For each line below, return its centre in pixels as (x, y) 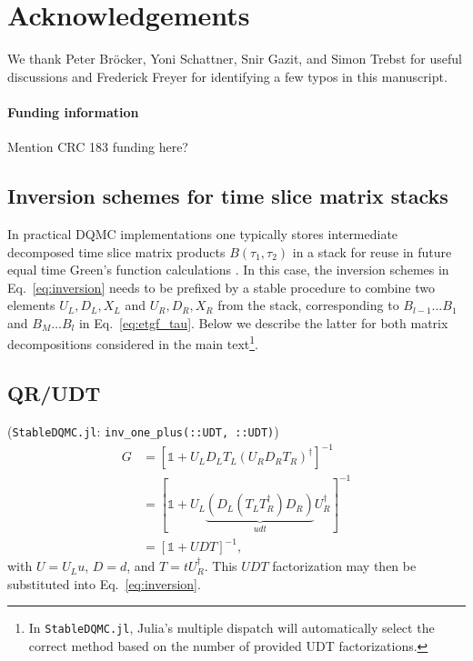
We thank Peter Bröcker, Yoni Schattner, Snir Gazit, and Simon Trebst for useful (235, 59)
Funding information (73, 111)
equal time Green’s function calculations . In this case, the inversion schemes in (228, 270)
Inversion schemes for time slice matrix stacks (228, 196)
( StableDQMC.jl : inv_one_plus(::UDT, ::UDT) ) (143, 431)
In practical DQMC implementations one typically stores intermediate (203, 233)
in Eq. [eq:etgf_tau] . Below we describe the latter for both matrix (263, 322)
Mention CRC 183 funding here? (98, 147)
